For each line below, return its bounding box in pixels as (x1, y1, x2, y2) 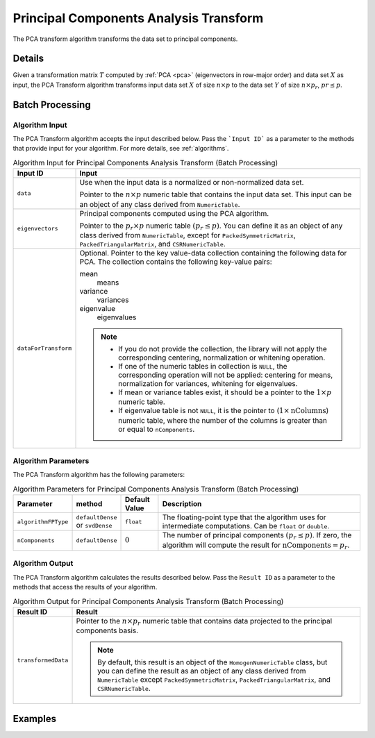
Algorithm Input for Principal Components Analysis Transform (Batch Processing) (12, 158, 278, 167)
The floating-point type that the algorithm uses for (162, 512, 326, 522)
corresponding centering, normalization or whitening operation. (118, 353, 326, 362)
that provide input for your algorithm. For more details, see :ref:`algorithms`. (12, 144, 229, 153)
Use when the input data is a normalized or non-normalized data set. (79, 178, 304, 187)
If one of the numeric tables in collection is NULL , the (118, 361, 287, 371)
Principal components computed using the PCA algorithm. (79, 208, 269, 218)
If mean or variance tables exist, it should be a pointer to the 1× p (118, 387, 332, 397)
